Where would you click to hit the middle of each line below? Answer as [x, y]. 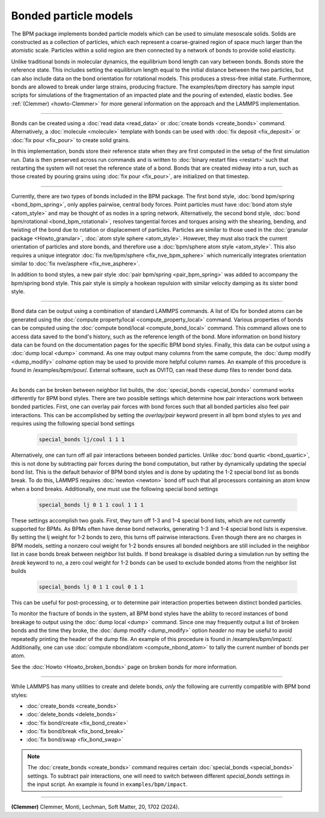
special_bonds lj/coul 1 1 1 [82, 440]
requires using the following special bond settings [73, 424]
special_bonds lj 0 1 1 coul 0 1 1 [91, 587]
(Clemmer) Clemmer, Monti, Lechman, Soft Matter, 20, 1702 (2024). [95, 807]
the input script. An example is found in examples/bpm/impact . [107, 784]
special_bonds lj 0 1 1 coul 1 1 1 [91, 505]
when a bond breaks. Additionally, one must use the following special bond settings [115, 489]
